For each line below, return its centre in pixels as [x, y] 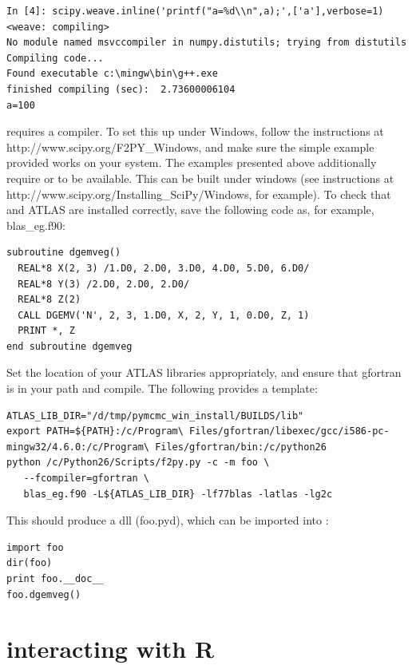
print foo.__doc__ [55, 579]
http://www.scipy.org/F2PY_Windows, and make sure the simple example [190, 146]
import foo [35, 547]
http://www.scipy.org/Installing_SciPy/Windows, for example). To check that [199, 194]
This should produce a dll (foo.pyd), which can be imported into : [168, 520]
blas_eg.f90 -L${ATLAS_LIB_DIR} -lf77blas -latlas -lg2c [178, 494]
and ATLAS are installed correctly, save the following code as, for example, [190, 210]
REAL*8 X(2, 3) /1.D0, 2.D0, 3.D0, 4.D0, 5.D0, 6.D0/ [164, 268]
